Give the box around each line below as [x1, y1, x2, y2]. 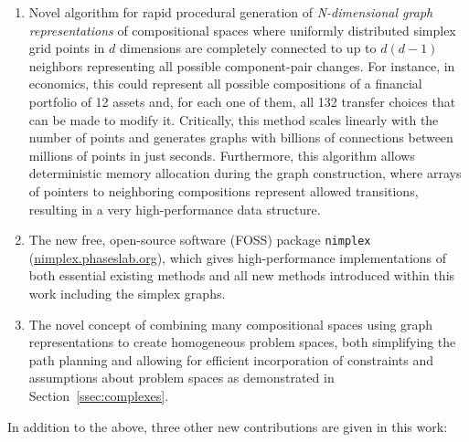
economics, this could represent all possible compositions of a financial [28, 74, 422, 93]
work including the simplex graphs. [28, 283, 226, 302]
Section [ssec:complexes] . [28, 385, 169, 405]
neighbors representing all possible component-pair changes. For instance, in [28, 56, 455, 75]
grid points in [28, 38, 105, 58]
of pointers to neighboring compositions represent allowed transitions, [28, 181, 419, 200]
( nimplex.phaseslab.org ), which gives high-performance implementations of [28, 247, 447, 267]
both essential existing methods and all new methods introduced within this [28, 266, 455, 285]
